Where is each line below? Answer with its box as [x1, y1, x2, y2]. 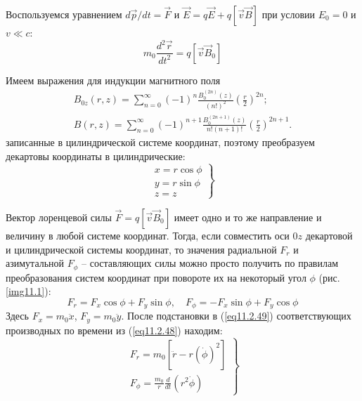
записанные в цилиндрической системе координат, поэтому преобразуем [6, 135, 315, 150]
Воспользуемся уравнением [6, 7, 122, 21]
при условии [261, 7, 316, 21]
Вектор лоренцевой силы [6, 209, 112, 224]
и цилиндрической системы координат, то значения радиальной [6, 242, 277, 256]
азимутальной [6, 256, 65, 270]
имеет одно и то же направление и [174, 209, 322, 224]
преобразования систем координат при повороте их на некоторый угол [6, 270, 306, 284]
